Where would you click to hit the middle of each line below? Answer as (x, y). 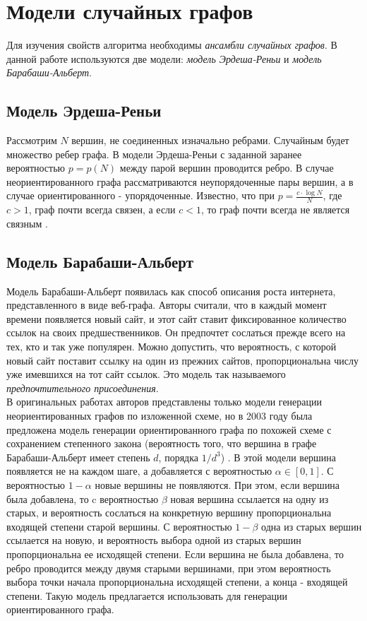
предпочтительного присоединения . (83, 388)
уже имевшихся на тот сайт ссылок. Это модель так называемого (146, 374)
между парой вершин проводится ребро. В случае (227, 168)
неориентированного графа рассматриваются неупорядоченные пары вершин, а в (180, 181)
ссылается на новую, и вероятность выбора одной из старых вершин (154, 540)
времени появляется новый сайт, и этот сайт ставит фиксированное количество (176, 318)
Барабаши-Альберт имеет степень (78, 457)
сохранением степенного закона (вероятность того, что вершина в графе (162, 443)
